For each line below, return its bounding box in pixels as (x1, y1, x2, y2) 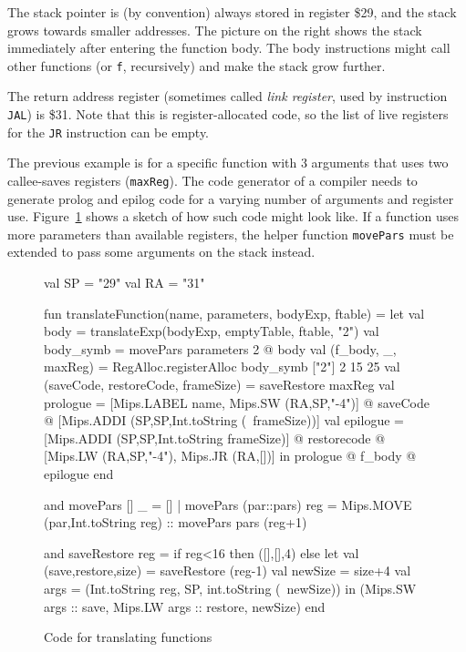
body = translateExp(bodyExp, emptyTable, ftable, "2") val (44, 321, 379, 341)
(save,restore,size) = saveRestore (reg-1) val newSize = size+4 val (44, 561, 411, 580)
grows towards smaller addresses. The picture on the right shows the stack (7, 20, 422, 39)
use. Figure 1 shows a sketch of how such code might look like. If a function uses (7, 207, 459, 226)
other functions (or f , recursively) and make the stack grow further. (7, 56, 386, 75)
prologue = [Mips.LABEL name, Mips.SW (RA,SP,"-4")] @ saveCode (44, 392, 430, 412)
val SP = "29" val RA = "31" (44, 273, 205, 292)
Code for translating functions (44, 627, 212, 647)
